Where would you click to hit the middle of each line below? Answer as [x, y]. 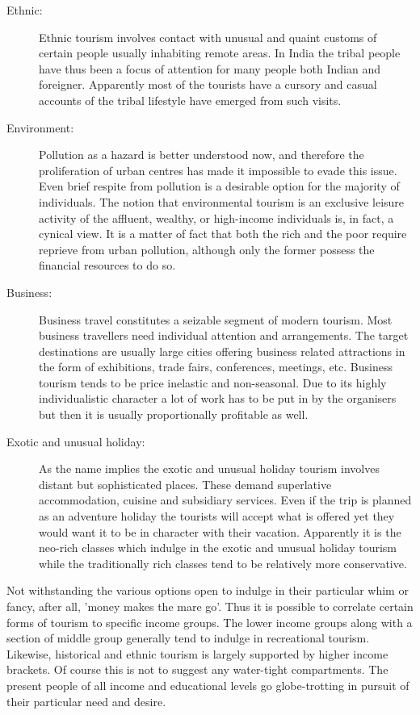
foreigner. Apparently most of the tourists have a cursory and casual [208, 84]
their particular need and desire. [86, 701]
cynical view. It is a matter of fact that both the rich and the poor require [223, 234]
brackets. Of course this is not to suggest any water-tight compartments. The [197, 669]
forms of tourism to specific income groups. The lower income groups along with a [210, 622]
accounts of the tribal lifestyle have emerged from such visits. [190, 100]
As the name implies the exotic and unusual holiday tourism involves [209, 468]
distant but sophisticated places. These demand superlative [185, 484]
